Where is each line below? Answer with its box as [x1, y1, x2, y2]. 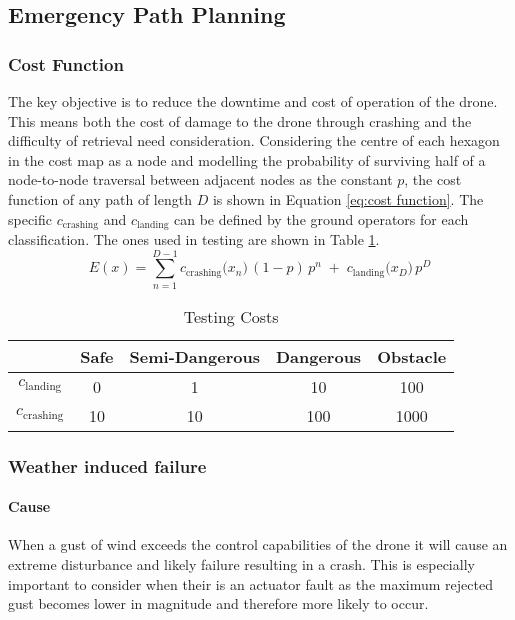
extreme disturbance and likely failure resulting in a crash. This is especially [8, 553, 475, 574]
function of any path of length [8, 188, 192, 209]
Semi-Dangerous [129, 344, 260, 368]
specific [8, 208, 53, 229]
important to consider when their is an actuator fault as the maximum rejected [8, 573, 493, 594]
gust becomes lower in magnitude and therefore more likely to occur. [8, 593, 429, 614]
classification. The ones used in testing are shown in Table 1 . [8, 229, 380, 250]
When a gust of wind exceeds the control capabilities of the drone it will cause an [8, 534, 508, 555]
